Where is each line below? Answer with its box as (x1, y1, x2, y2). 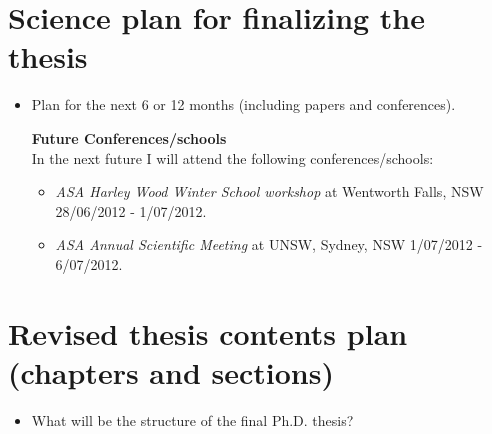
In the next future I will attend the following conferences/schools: (31, 147, 434, 168)
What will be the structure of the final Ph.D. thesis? (31, 409, 354, 430)
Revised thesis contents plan (8, 312, 408, 353)
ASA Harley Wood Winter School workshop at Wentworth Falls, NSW (55, 181, 484, 202)
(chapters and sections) (8, 351, 334, 392)
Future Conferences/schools (31, 127, 227, 148)
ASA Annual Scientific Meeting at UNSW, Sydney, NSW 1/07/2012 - (55, 234, 483, 255)
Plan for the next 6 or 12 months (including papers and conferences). (31, 94, 456, 115)
